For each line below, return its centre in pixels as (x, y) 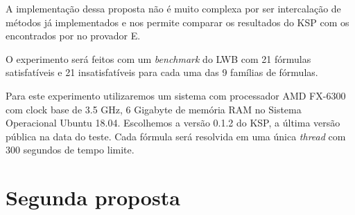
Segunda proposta (93, 197)
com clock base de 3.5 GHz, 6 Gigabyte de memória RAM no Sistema (154, 109)
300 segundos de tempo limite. (70, 150)
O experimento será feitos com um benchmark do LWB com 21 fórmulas (158, 58)
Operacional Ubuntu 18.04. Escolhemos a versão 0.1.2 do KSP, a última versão (173, 123)
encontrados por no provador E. (73, 36)
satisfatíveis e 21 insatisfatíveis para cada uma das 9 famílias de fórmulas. (162, 72)
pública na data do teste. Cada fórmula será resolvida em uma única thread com (176, 136)
